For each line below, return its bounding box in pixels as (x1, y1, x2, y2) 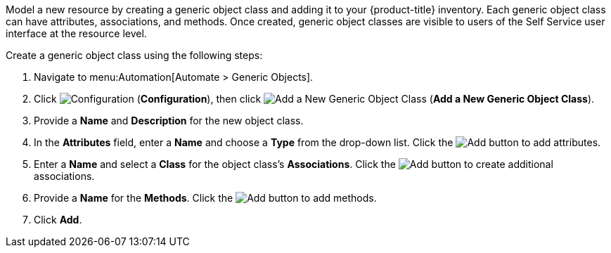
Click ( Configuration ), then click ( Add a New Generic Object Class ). (34, 93, 595, 105)
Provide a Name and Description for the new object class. (34, 115, 304, 126)
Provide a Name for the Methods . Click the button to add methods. (34, 192, 377, 204)
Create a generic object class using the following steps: (6, 49, 263, 61)
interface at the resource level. (6, 27, 147, 39)
